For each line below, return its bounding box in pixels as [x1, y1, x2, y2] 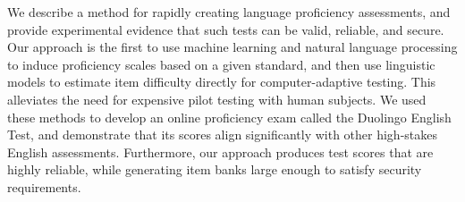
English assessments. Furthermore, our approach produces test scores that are [7, 142, 434, 161]
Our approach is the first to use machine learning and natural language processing [7, 38, 458, 56]
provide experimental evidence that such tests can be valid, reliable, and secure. [7, 20, 444, 38]
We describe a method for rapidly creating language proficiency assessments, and [7, 3, 451, 21]
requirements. [7, 177, 81, 196]
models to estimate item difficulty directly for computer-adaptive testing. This [7, 72, 436, 91]
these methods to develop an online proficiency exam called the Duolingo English [7, 107, 452, 126]
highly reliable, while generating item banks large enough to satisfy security [7, 160, 422, 179]
